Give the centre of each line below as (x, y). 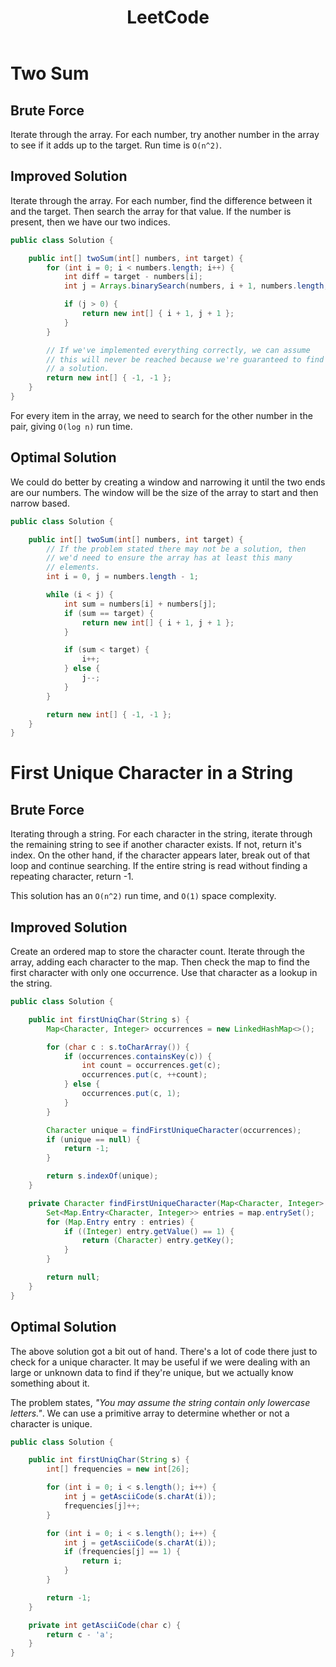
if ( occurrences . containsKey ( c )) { (138, 1056)
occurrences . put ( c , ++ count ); (144, 1075)
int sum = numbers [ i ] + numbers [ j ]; (140, 604)
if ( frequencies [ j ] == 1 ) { (122, 1552)
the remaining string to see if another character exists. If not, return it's (156, 845)
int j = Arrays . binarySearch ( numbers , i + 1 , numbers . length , (196, 286)
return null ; (73, 1277)
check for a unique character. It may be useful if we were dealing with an (160, 1362)
